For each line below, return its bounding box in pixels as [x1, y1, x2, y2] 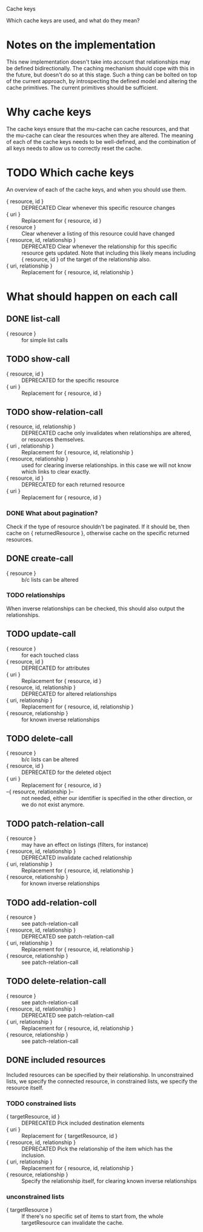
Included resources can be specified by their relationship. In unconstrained [6, 1071, 194, 1079]
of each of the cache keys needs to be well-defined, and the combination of [6, 138, 196, 145]
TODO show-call [6, 354, 70, 365]
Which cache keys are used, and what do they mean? [6, 17, 140, 24]
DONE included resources [6, 1055, 106, 1065]
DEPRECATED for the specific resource [21, 376, 119, 384]
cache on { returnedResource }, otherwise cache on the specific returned [6, 529, 190, 536]
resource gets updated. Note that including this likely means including [21, 249, 196, 257]
